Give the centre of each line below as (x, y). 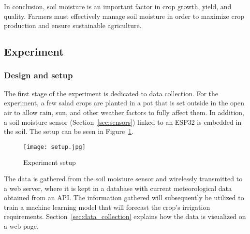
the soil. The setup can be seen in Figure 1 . (69, 131)
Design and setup (38, 75)
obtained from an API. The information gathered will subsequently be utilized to (124, 197)
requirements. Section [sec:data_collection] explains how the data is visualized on (125, 216)
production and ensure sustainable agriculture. (73, 25)
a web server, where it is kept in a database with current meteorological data (118, 188)
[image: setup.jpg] (54, 147)
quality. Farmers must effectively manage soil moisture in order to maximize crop (124, 16)
